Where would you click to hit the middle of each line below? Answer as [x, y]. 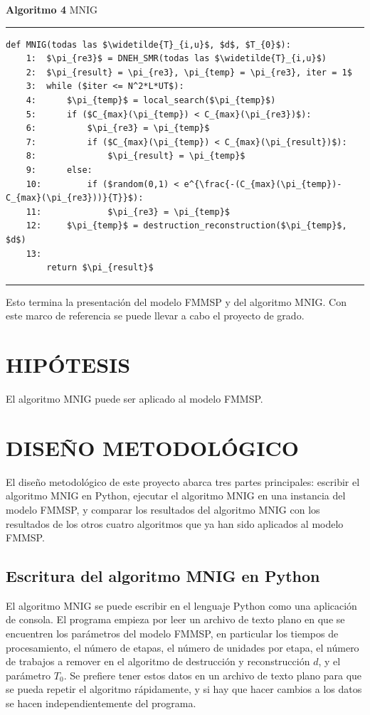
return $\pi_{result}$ [100, 268]
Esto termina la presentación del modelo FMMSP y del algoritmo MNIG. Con [176, 301]
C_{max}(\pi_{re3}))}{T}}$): [75, 198]
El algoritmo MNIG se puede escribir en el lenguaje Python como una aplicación [181, 605]
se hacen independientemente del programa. [101, 703]
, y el [329, 661]
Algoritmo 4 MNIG [52, 9]
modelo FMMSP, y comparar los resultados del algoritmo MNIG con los [163, 509]
